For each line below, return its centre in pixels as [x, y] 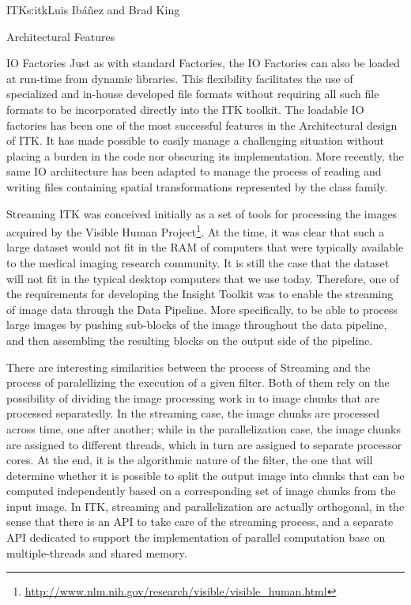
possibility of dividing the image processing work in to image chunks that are [193, 397]
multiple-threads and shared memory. [97, 552]
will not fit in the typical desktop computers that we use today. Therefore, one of [203, 278]
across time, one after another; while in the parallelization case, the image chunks [204, 428]
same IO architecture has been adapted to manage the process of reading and [194, 171]
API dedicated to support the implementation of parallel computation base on [196, 537]
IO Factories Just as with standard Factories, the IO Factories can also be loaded [204, 63]
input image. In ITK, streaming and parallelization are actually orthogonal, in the [205, 506]
